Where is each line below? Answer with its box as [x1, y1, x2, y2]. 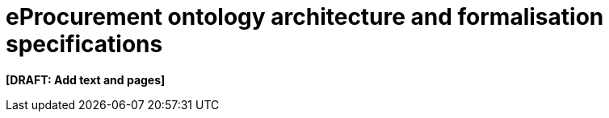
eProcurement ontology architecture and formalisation [6, 3, 604, 31]
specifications [6, 31, 163, 58]
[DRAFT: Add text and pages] [6, 72, 166, 87]
